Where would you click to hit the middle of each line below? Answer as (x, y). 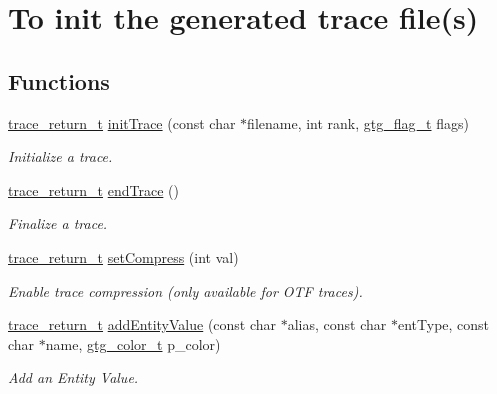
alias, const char (337, 324)
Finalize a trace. (58, 223)
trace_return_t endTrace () (93, 189)
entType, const (443, 324)
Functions (59, 80)
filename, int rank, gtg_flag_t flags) (358, 122)
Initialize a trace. (60, 156)
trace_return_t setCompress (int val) (123, 256)
